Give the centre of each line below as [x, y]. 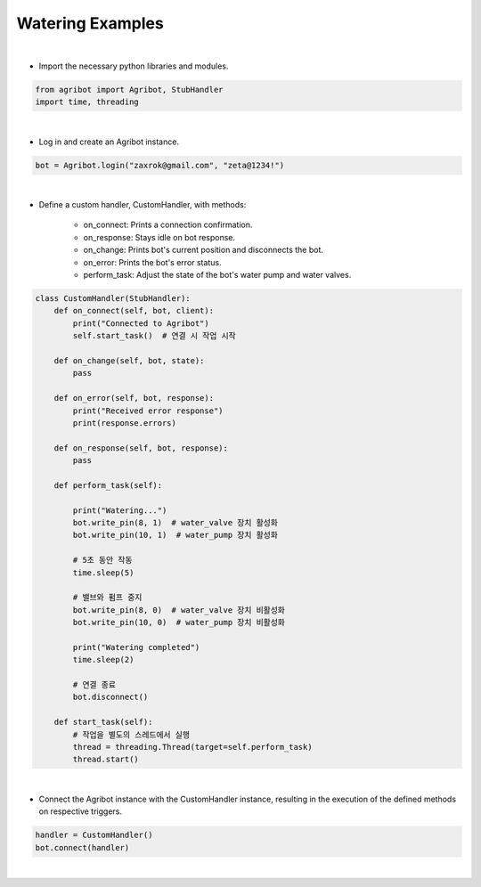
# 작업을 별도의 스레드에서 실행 [131, 734]
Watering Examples [90, 23]
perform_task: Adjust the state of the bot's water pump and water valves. [217, 275]
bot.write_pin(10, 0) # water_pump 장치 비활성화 [179, 623]
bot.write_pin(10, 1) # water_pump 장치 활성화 [175, 535]
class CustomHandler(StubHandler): [113, 298]
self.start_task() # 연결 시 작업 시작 [154, 336]
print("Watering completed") [136, 647]
